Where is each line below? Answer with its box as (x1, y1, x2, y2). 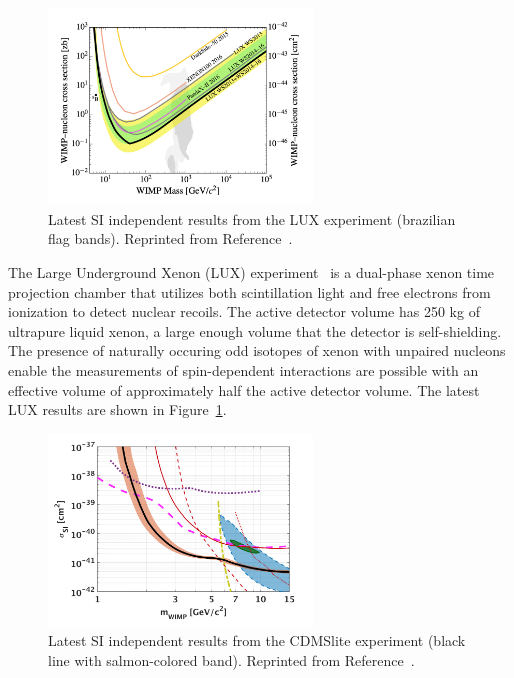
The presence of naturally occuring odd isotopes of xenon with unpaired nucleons (8, 340, 506, 361)
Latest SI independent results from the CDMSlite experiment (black (48, 630, 466, 651)
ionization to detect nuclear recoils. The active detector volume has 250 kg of (8, 301, 480, 322)
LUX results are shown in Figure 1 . (8, 399, 227, 420)
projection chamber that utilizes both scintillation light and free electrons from (8, 281, 491, 302)
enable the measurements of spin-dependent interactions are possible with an (8, 359, 479, 380)
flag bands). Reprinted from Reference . (48, 228, 293, 249)
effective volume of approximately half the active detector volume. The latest (8, 379, 480, 400)
